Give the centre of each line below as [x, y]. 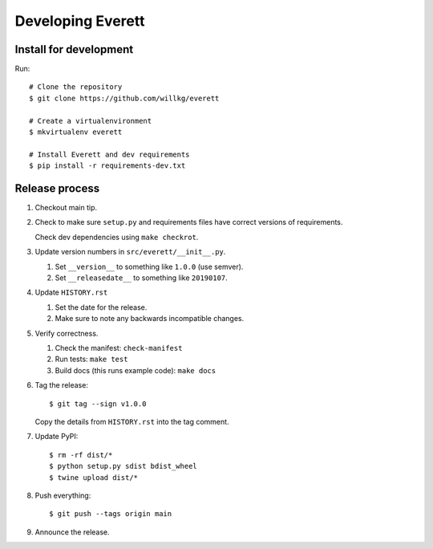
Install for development [74, 49]
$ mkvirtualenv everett [76, 132]
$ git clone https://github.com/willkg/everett [124, 98]
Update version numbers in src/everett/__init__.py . [130, 252]
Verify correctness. [67, 333]
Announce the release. [72, 532]
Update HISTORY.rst [71, 292]
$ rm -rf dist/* [81, 455]
